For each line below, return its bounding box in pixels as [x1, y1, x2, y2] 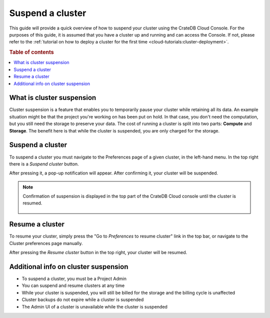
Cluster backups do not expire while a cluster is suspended [21, 296, 144, 302]
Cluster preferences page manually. [9, 240, 83, 246]
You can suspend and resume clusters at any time [21, 282, 125, 288]
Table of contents [9, 49, 54, 56]
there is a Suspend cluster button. [9, 160, 79, 167]
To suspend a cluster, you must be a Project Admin [21, 275, 127, 282]
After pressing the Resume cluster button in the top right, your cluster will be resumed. [9, 249, 187, 255]
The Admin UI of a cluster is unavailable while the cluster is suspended [21, 303, 167, 309]
